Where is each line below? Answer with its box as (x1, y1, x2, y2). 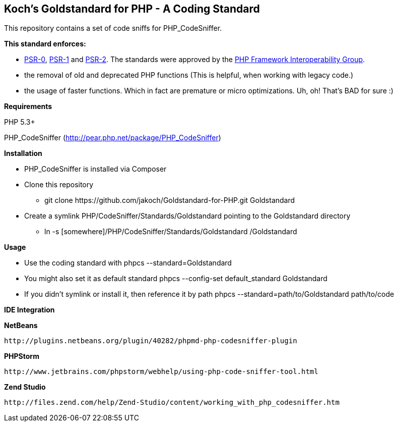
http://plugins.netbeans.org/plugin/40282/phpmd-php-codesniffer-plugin (4, 337, 297, 345)
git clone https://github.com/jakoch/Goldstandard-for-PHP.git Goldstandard (44, 196, 295, 205)
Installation (4, 149, 42, 158)
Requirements (4, 102, 52, 111)
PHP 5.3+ (4, 118, 35, 127)
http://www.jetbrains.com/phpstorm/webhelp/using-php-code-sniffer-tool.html (4, 367, 318, 376)
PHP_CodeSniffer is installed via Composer (24, 165, 167, 174)
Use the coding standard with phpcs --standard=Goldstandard (24, 258, 232, 268)
